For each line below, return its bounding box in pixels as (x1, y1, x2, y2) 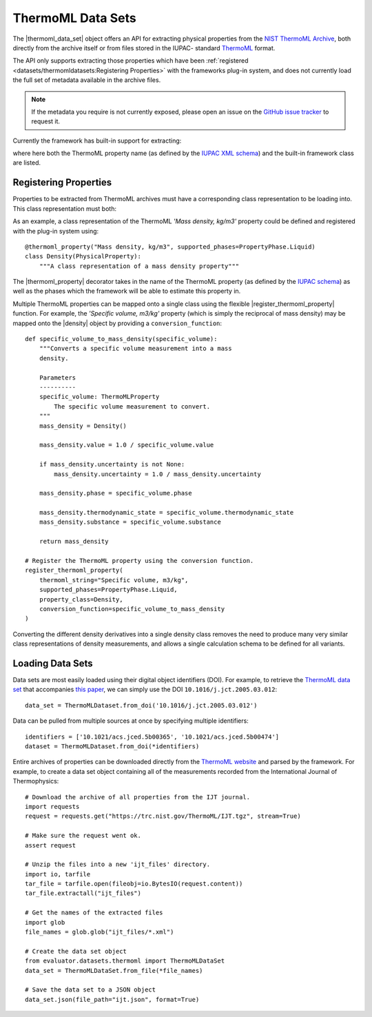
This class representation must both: (12, 204, 117, 213)
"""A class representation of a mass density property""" (39, 262, 240, 270)
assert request (25, 841, 76, 849)
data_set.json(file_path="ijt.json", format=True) (25, 996, 200, 1003)
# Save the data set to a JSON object (25, 986, 156, 994)
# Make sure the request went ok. (25, 832, 141, 840)
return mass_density (39, 537, 109, 546)
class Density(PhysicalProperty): (25, 252, 141, 260)
